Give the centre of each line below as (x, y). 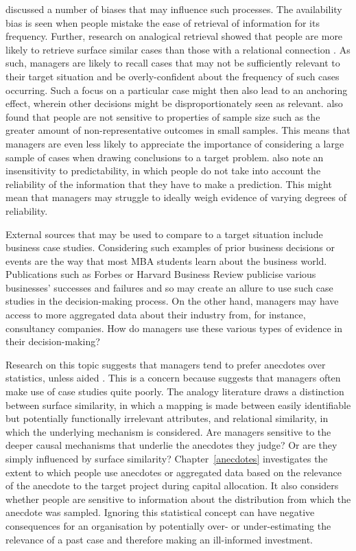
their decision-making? (53, 341)
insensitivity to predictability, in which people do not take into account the (163, 171)
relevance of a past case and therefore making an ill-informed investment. (159, 539)
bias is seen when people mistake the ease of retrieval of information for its (163, 22)
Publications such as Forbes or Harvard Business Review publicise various (161, 274)
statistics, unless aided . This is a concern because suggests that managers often (173, 378)
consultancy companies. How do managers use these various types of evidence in (174, 328)
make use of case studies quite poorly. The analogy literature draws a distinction (175, 391)
